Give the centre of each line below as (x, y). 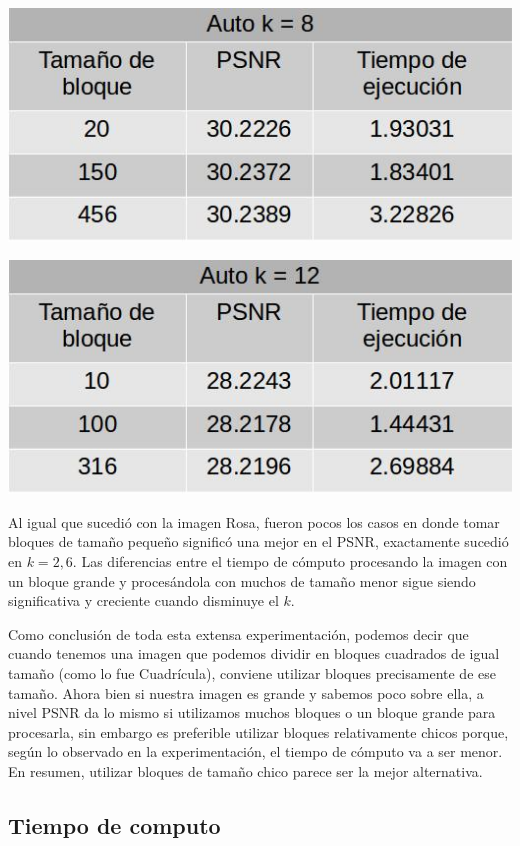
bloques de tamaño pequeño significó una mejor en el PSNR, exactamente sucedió (258, 541)
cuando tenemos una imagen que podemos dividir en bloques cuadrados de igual (254, 653)
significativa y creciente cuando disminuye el (143, 600)
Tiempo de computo (114, 824)
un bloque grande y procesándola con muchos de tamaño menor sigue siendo (242, 580)
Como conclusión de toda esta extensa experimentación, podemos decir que (238, 633)
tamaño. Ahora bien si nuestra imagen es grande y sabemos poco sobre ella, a (246, 692)
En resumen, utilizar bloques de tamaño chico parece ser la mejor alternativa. (245, 770)
